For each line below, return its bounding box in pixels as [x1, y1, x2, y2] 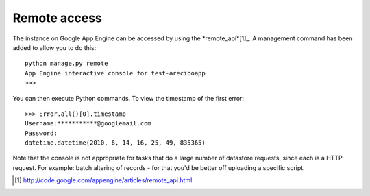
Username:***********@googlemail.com [25, 120, 152, 127]
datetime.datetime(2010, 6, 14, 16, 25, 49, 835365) [25, 139, 206, 147]
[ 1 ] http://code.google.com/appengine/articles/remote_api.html [14, 176, 193, 184]
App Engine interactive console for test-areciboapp [25, 69, 206, 77]
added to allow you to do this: [12, 43, 97, 51]
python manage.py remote [25, 60, 108, 68]
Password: [25, 129, 58, 137]
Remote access [12, 10, 102, 25]
